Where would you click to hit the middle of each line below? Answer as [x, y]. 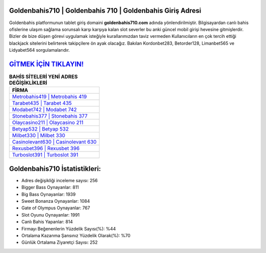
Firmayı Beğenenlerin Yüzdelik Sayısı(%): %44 [68, 228]
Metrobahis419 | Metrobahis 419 [50, 97]
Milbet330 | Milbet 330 [39, 135]
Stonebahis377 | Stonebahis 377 [50, 116]
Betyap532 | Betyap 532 [40, 129]
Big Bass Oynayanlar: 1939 [49, 194]
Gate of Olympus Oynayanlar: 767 [56, 208]
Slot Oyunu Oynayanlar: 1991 [50, 215]
